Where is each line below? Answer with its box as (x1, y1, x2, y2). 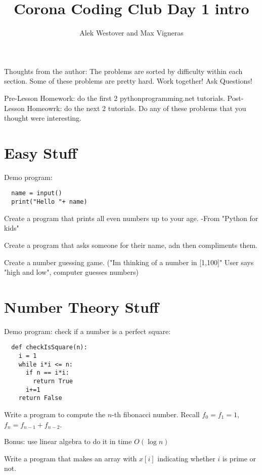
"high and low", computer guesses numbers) (4, 267, 139, 277)
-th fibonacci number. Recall (112, 409, 200, 419)
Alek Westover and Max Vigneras (79, 27, 184, 38)
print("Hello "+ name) (11, 198, 88, 206)
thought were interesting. (4, 113, 81, 123)
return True (33, 378, 73, 385)
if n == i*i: (25, 369, 69, 377)
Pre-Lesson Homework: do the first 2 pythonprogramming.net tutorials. (4, 92, 225, 103)
